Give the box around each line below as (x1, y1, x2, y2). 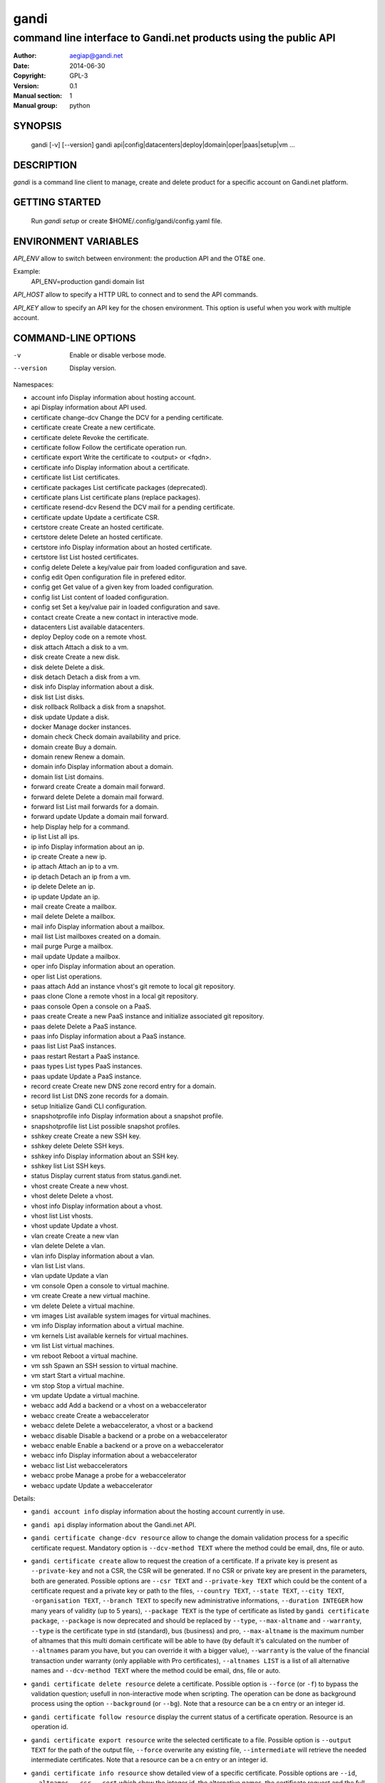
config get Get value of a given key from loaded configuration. (31, 583, 214, 591)
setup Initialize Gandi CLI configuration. (31, 1102, 147, 1110)
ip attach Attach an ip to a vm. (31, 862, 119, 871)
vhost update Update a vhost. (31, 1222, 118, 1230)
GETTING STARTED (13, 196, 101, 208)
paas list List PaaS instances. (31, 1042, 117, 1051)
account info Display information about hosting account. (31, 393, 196, 402)
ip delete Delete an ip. (31, 882, 96, 891)
